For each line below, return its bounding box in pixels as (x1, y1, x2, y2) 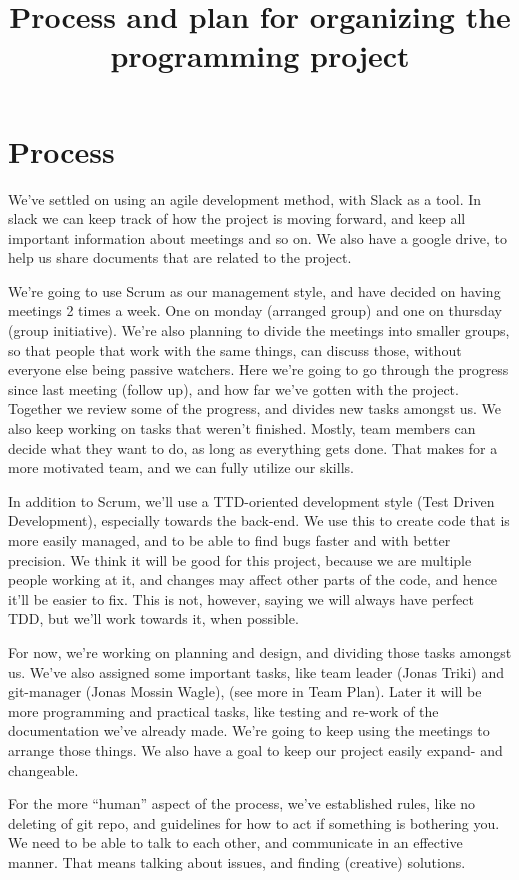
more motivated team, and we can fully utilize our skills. (8, 457, 354, 478)
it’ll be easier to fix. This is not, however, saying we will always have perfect (8, 588, 474, 609)
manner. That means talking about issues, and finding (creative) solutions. (8, 851, 466, 872)
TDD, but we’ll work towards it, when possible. (8, 608, 299, 629)
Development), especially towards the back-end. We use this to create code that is (8, 510, 510, 531)
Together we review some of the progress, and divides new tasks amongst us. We (8, 398, 502, 419)
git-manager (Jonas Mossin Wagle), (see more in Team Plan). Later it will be (8, 681, 482, 702)
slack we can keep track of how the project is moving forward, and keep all (8, 208, 466, 229)
